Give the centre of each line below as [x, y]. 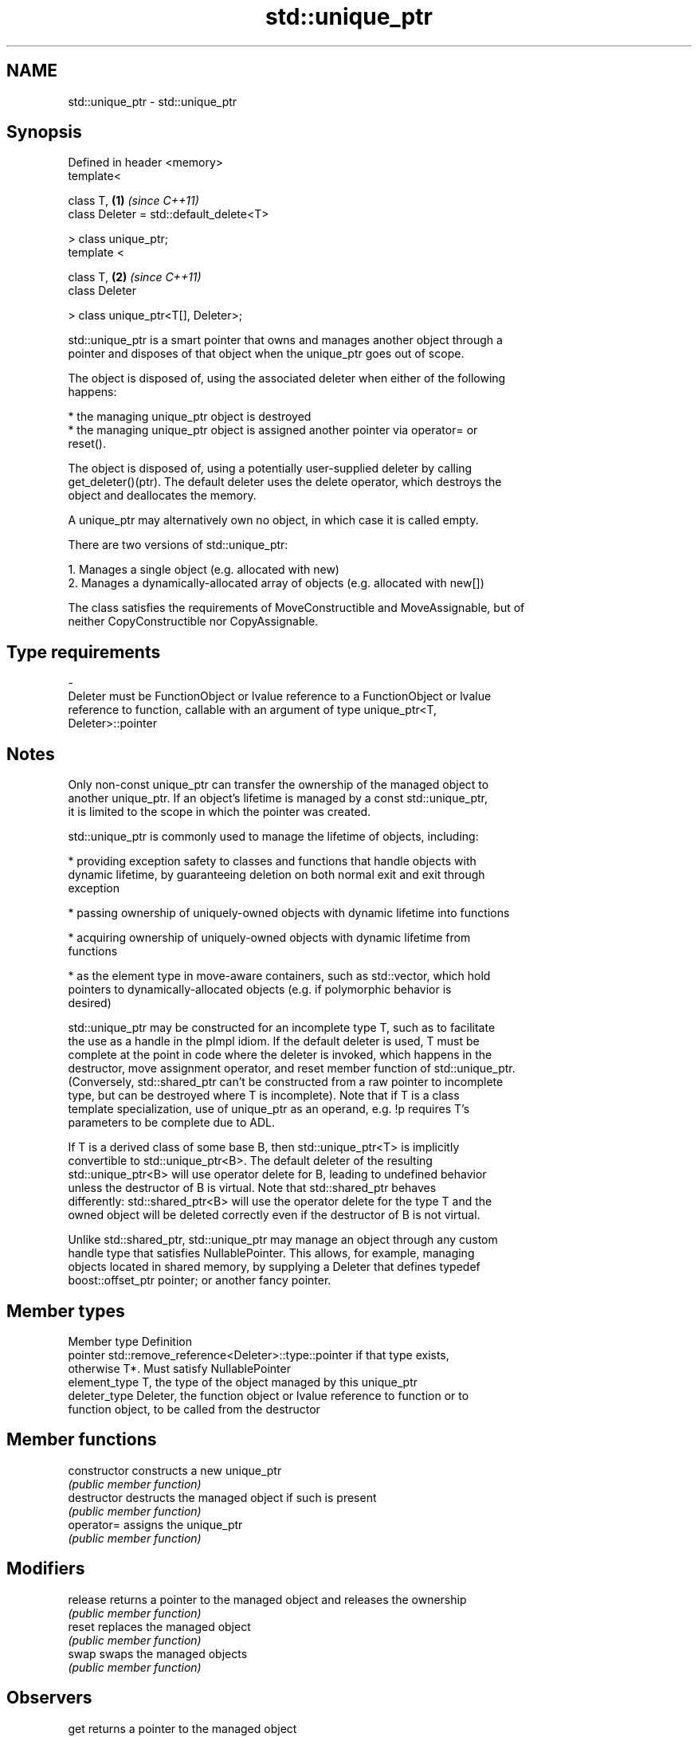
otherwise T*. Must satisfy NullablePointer [179, 1368]
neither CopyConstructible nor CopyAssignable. [193, 621]
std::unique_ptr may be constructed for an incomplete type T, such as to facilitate [282, 1028]
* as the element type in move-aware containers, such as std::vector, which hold [279, 976]
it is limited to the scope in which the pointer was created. [220, 812]
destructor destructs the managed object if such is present [222, 1497]
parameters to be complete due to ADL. [171, 1123]
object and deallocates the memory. [162, 496]
